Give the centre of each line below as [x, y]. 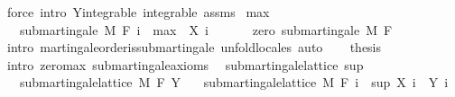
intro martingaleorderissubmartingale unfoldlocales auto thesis [194, 47]
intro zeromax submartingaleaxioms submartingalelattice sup [185, 64]
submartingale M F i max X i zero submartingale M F [206, 29]
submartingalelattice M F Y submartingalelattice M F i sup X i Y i [234, 82]
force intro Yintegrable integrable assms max [138, 12]
